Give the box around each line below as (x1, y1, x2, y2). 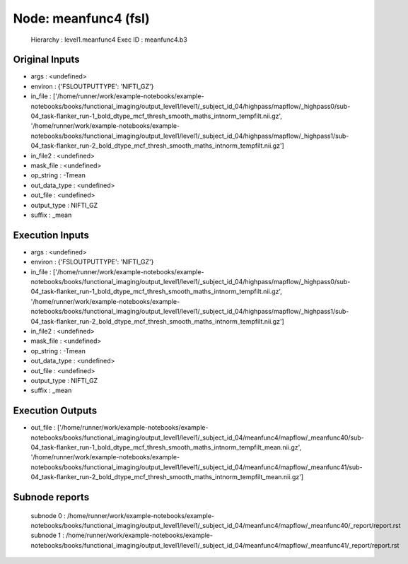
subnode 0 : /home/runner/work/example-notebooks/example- (30, 511, 215, 519)
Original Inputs (13, 54, 80, 66)
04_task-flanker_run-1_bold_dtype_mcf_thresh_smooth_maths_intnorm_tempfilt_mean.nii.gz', (30, 442, 302, 452)
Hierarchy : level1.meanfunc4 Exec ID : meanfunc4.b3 (30, 35, 187, 44)
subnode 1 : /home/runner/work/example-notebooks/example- (30, 531, 214, 540)
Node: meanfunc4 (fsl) (13, 11, 150, 26)
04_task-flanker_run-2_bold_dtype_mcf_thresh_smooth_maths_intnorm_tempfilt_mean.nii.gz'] (30, 473, 304, 481)
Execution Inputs (13, 229, 90, 241)
